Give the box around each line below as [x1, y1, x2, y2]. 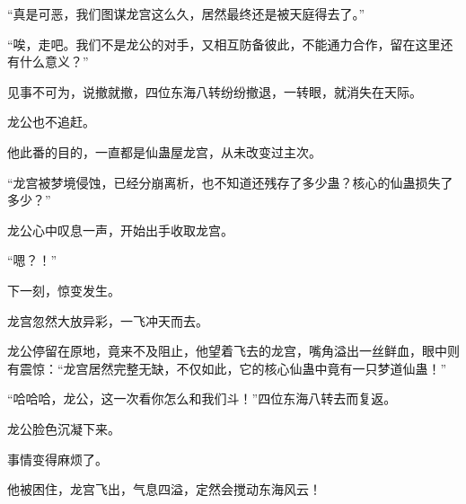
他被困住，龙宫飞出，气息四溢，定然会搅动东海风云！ [7, 480, 321, 499]
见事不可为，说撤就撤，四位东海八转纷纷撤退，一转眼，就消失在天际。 [7, 82, 422, 101]
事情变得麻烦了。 [7, 449, 108, 468]
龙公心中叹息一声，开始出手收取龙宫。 [7, 220, 233, 239]
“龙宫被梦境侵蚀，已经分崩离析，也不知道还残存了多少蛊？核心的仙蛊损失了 [7, 172, 453, 191]
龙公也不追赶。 [7, 112, 95, 131]
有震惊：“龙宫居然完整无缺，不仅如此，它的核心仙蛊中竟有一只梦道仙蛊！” [7, 358, 447, 377]
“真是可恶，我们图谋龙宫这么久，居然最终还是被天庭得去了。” [7, 4, 365, 22]
